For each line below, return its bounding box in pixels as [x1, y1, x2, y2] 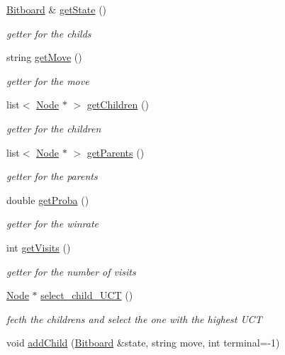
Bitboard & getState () [6, 2, 107, 16]
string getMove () [6, 50, 82, 64]
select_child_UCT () [40, 288, 133, 303]
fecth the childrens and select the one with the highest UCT [6, 311, 262, 326]
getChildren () [86, 97, 149, 112]
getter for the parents [6, 169, 98, 184]
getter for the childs [6, 26, 91, 40]
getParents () [86, 145, 145, 159]
